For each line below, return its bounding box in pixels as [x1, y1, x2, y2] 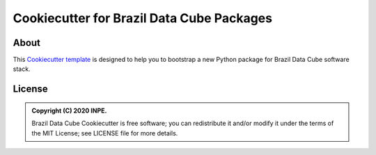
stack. [13, 65, 31, 73]
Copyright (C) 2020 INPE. [31, 106, 107, 115]
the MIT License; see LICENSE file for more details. [31, 129, 178, 137]
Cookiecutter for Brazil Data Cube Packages [13, 10, 273, 26]
